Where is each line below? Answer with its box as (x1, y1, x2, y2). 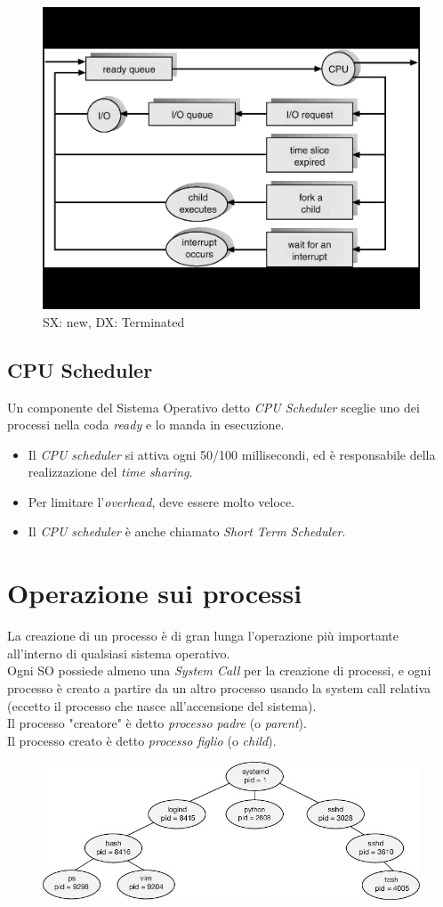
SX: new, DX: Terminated (43, 312, 185, 331)
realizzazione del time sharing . (28, 462, 193, 481)
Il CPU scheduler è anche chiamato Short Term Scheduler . (28, 522, 346, 541)
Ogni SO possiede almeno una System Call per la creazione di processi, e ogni (7, 661, 431, 680)
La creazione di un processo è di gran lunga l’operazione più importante (7, 626, 399, 645)
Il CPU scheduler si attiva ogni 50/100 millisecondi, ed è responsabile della (28, 445, 436, 463)
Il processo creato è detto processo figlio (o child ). (7, 731, 277, 749)
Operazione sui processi (7, 575, 302, 611)
